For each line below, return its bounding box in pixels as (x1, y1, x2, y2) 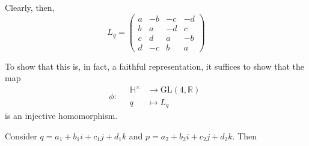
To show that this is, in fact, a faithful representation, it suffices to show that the (5, 59, 304, 72)
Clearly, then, (5, 1, 55, 13)
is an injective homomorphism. (5, 109, 118, 121)
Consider (5, 129, 37, 142)
